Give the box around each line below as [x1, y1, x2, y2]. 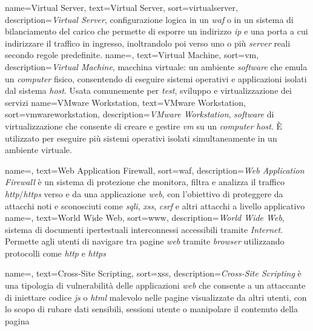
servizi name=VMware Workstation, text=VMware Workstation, [5, 96, 246, 108]
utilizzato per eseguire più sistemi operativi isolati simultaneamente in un [5, 131, 277, 144]
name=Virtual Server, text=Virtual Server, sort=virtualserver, [5, 1, 238, 13]
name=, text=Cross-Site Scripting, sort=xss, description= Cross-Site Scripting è [5, 267, 301, 280]
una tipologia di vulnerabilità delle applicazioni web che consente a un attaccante [5, 279, 306, 292]
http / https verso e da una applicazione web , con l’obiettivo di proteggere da [5, 187, 283, 200]
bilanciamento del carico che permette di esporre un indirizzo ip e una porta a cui [5, 25, 308, 38]
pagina [5, 314, 30, 327]
